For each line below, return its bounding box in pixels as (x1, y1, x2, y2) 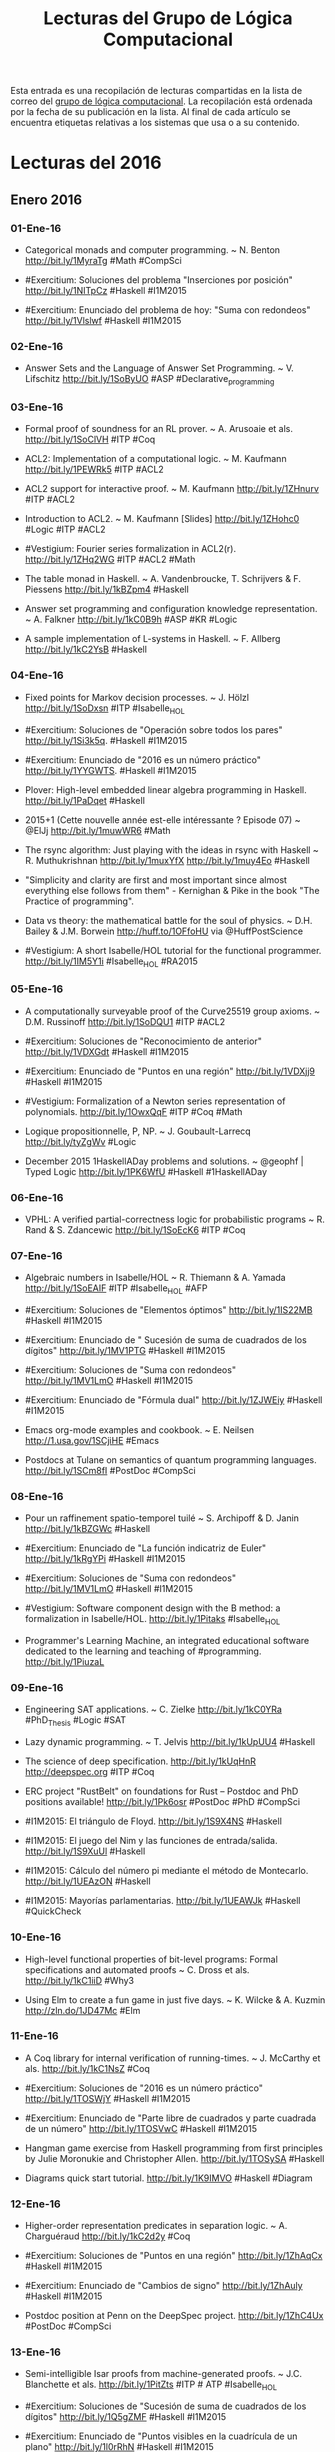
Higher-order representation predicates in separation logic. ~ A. (24, 2220, 288, 2232)
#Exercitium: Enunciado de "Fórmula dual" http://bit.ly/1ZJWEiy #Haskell (24, 1394, 323, 1406)
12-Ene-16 (10, 2197, 62, 2211)
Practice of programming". (24, 895, 135, 907)
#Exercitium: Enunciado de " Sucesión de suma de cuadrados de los (24, 1334, 307, 1346)
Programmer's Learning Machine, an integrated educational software (24, 1635, 310, 1647)
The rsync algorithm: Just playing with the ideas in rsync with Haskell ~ (24, 843, 320, 856)
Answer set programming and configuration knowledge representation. (24, 603, 318, 615)
